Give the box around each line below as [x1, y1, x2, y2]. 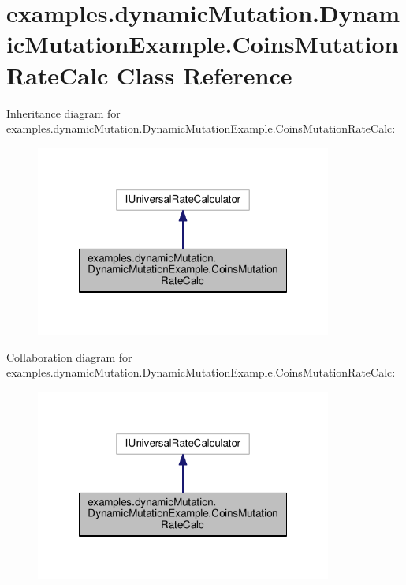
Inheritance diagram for [6, 104, 121, 121]
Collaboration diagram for [6, 348, 132, 365]
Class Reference [116, 58, 292, 91]
